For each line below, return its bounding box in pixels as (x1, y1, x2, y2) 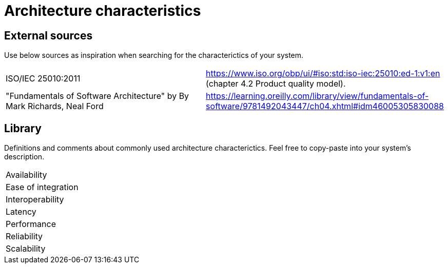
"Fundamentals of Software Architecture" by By (6, 91, 189, 101)
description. (4, 152, 45, 161)
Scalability (6, 243, 46, 254)
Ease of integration (6, 182, 79, 193)
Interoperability (6, 194, 64, 205)
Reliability (6, 231, 43, 242)
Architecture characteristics (4, 2, 201, 19)
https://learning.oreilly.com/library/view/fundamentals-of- (206, 91, 429, 101)
